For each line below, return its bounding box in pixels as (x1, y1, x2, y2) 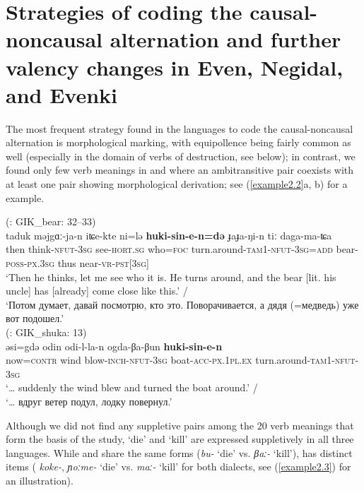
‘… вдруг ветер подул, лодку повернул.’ (6, 393, 172, 408)
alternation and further (110, 25, 341, 54)
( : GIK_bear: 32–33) (6, 214, 96, 229)
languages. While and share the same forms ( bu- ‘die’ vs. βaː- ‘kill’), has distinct (6, 445, 353, 460)
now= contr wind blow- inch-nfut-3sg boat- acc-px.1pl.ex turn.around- (6, 352, 311, 367)
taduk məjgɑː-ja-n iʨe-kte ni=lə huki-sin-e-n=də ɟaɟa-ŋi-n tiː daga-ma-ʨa (6, 227, 332, 242)
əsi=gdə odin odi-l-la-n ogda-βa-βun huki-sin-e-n (6, 338, 223, 353)
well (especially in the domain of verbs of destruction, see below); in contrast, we (6, 148, 356, 163)
